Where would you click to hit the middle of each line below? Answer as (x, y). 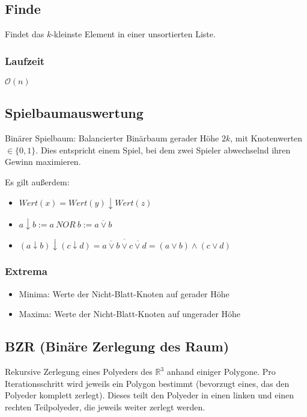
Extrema (26, 271)
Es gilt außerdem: (37, 182)
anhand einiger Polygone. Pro (221, 372)
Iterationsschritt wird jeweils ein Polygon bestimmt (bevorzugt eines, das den (147, 383)
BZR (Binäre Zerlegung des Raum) (117, 346)
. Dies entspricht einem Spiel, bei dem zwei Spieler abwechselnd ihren (163, 150)
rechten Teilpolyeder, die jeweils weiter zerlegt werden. (105, 406)
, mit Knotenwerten (266, 138)
